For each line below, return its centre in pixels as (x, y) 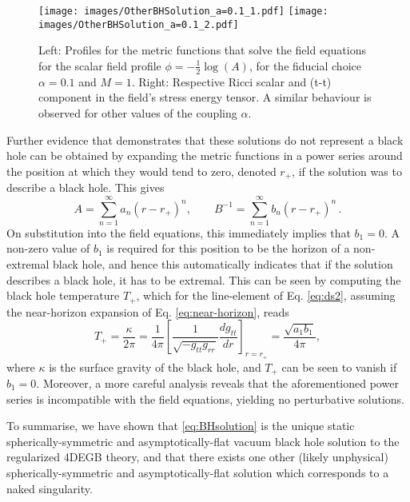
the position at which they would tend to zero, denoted (141, 171)
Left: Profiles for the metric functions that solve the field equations (202, 50)
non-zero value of (48, 248)
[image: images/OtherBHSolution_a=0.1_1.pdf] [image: (183, 11)
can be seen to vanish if (339, 367)
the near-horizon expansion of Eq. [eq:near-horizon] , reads (148, 311)
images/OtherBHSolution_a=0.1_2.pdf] (139, 24)
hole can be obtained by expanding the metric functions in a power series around (205, 155)
